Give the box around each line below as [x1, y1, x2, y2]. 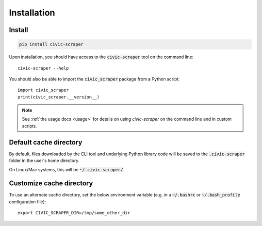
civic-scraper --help [17, 65, 69, 71]
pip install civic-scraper [19, 42, 83, 47]
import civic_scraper [17, 87, 69, 93]
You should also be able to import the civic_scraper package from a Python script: [9, 76, 180, 82]
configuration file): [9, 199, 46, 205]
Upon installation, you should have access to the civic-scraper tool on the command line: [9, 54, 194, 60]
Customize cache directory [9, 179, 93, 188]
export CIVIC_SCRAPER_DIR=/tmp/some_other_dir [17, 210, 131, 216]
